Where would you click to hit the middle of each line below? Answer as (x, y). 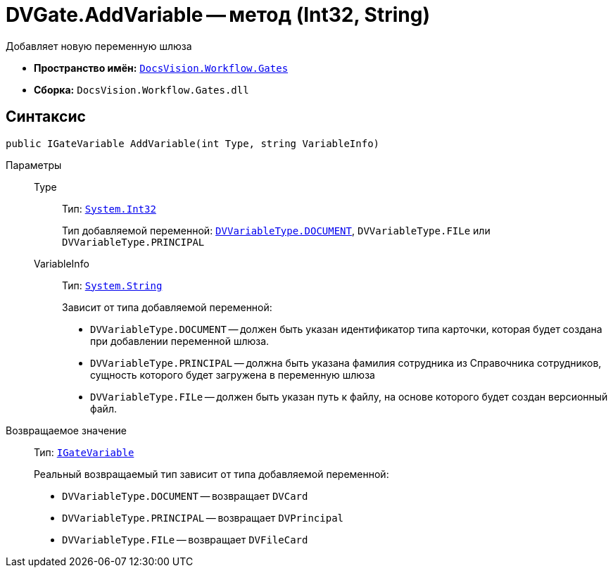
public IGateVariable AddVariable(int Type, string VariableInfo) (193, 143)
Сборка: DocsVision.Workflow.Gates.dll (141, 89)
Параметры (34, 165)
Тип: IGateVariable (84, 452)
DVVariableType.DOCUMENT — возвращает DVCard (185, 496)
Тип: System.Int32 (109, 208)
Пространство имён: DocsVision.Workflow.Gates (161, 68)
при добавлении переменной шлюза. (180, 341)
